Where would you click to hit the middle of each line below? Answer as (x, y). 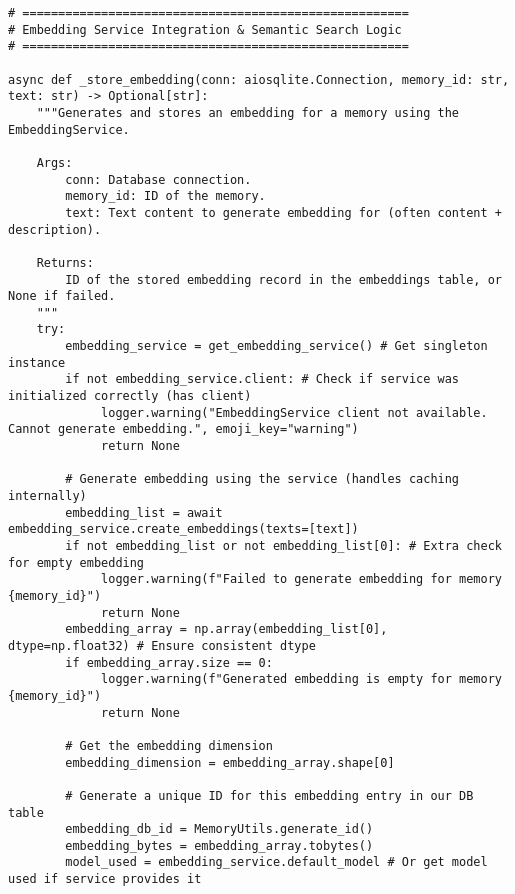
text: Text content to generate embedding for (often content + (283, 212)
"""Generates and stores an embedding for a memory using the (248, 112)
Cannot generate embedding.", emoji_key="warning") (183, 429)
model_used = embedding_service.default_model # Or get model (276, 862)
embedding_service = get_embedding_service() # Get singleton (276, 346)
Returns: (65, 262)
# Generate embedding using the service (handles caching (262, 479)
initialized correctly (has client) (130, 396)
